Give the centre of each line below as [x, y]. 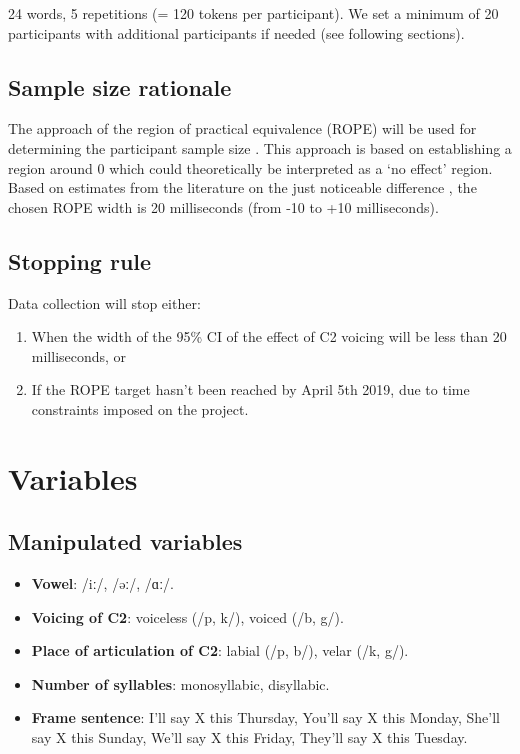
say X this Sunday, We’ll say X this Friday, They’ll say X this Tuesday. [249, 737]
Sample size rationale [120, 86]
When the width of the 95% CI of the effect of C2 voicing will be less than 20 [269, 336]
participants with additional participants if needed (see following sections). [236, 32]
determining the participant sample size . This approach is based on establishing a [260, 147]
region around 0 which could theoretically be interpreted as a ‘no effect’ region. [250, 167]
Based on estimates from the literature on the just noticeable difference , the [242, 187]
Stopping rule [80, 260]
